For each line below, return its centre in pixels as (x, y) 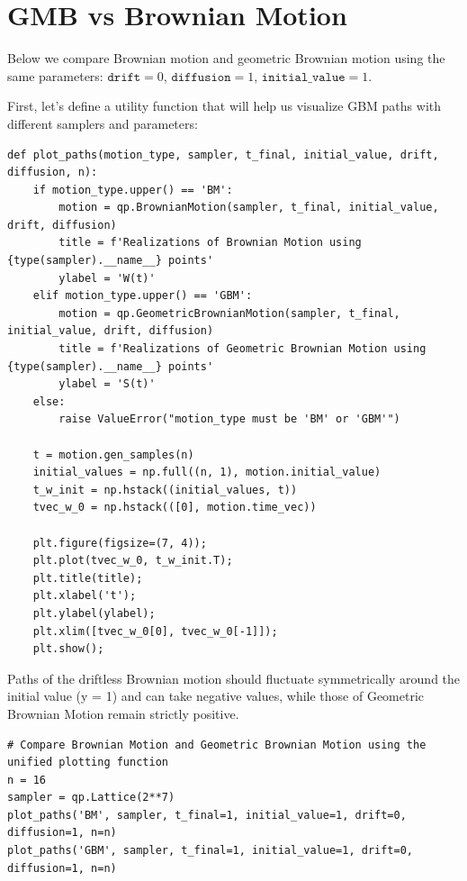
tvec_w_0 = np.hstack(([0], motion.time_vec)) (175, 508)
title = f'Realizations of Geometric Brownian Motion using (242, 349)
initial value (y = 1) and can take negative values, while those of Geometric (216, 696)
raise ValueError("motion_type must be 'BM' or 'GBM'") (229, 419)
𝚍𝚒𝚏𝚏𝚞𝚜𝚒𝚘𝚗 (201, 77)
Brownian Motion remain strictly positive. (123, 713)
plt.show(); (68, 649)
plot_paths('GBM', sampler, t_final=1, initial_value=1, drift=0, (211, 851)
